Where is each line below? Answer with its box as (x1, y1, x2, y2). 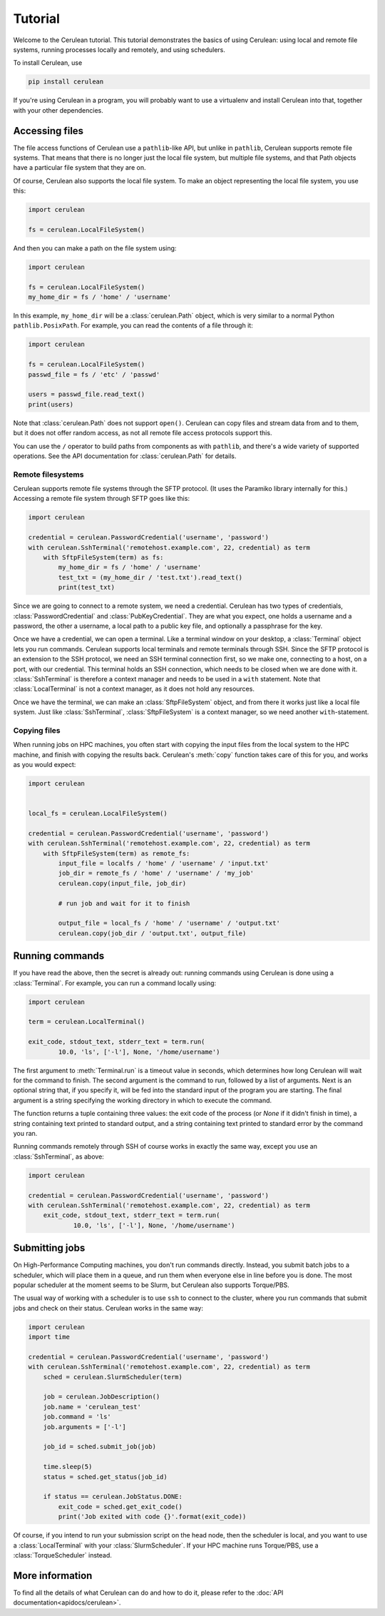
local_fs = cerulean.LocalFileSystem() (28, 810, 168, 818)
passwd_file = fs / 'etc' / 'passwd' (28, 370, 160, 378)
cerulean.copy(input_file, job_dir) (58, 879, 187, 888)
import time (28, 1333, 71, 1341)
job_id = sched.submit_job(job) (43, 1443, 157, 1451)
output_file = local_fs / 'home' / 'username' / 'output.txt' (58, 919, 281, 928)
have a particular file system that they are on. (13, 163, 146, 172)
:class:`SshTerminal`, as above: (13, 1152, 105, 1161)
